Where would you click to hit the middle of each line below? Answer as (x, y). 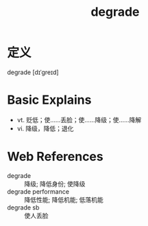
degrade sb (23, 207)
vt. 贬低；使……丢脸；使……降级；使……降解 (79, 120)
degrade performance (38, 191)
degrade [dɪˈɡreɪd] (33, 72)
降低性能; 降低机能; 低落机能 (64, 199)
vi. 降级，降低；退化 (45, 128)
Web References (56, 157)
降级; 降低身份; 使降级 (55, 183)
